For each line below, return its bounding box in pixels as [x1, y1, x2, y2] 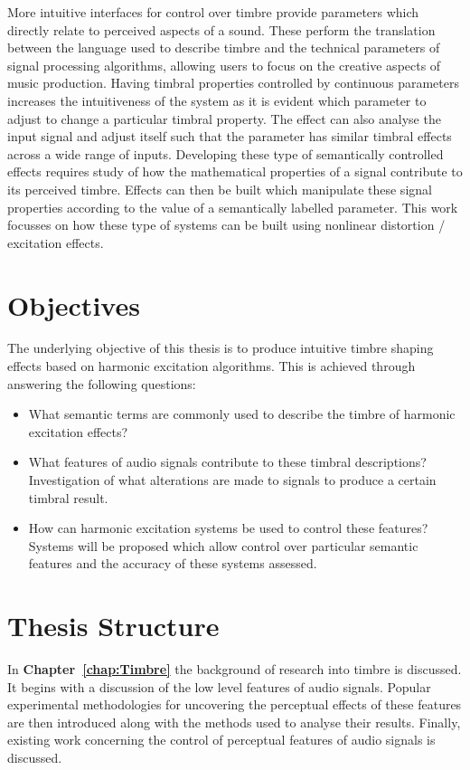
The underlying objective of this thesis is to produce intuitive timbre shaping [7, 338, 434, 357]
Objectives [7, 286, 140, 323]
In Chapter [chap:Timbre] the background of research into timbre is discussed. [7, 660, 462, 679]
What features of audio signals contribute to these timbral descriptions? [28, 452, 427, 471]
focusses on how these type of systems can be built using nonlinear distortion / [7, 215, 446, 234]
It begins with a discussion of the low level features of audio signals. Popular [7, 677, 431, 696]
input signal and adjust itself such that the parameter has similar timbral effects [7, 127, 452, 146]
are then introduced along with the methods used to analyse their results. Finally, [7, 712, 461, 731]
